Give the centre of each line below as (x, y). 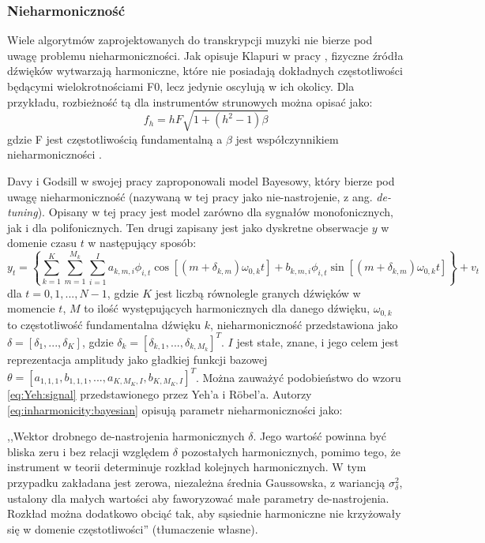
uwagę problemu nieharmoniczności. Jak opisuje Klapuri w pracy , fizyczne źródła (205, 55)
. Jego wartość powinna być (320, 436)
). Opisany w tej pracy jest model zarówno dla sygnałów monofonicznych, (215, 212)
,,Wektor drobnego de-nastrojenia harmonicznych (126, 436)
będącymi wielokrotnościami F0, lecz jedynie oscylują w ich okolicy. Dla (181, 86)
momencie (31, 308)
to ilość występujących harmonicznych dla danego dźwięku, (227, 308)
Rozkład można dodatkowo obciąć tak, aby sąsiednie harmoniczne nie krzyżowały (204, 513)
